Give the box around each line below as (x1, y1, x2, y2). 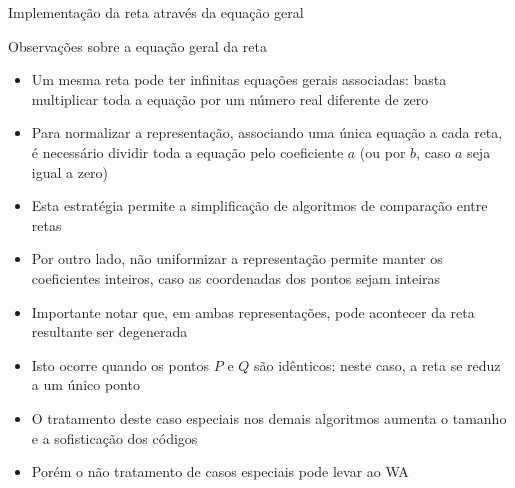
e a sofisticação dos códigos (31, 427, 198, 448)
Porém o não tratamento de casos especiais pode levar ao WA (31, 461, 409, 482)
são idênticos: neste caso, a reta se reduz (254, 354, 501, 375)
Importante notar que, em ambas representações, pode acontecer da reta (31, 301, 475, 322)
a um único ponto (31, 374, 140, 395)
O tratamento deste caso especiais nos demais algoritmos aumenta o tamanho (31, 407, 507, 428)
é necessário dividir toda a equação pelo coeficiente (31, 141, 344, 162)
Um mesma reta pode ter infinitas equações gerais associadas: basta (31, 69, 447, 90)
